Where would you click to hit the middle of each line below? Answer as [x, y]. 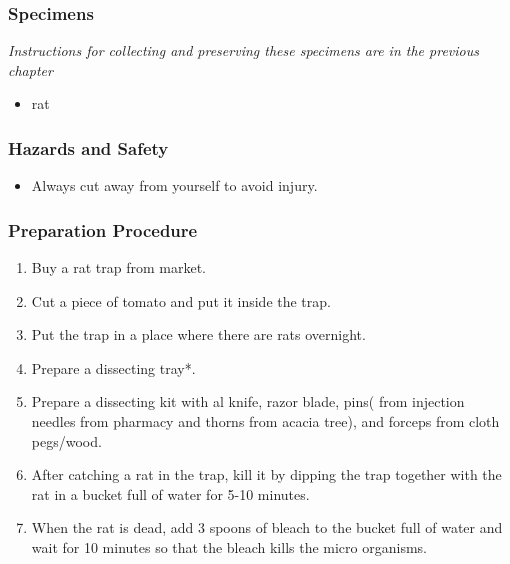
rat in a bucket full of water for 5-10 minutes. [170, 493]
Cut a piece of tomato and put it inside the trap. [181, 300]
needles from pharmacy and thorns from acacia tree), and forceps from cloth [265, 421]
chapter [30, 69]
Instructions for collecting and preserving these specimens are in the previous [243, 50]
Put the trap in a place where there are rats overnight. [198, 334]
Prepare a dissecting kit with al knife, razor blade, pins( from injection [248, 401]
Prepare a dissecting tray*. [113, 367]
